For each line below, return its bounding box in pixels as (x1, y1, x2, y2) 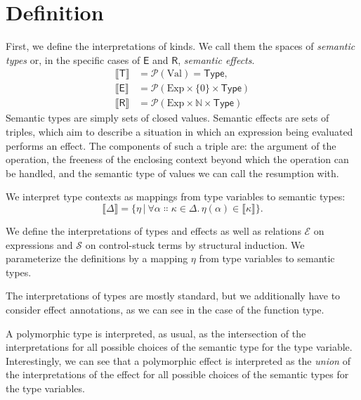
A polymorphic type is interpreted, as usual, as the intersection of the (6, 325, 306, 340)
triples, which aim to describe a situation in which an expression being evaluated (6, 124, 353, 138)
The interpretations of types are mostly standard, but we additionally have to (6, 288, 341, 303)
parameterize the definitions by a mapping (6, 251, 188, 266)
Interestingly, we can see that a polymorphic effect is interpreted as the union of (6, 353, 350, 368)
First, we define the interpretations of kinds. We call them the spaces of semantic (6, 39, 355, 53)
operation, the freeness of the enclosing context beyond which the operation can (6, 152, 349, 167)
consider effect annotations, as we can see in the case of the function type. (6, 302, 324, 316)
